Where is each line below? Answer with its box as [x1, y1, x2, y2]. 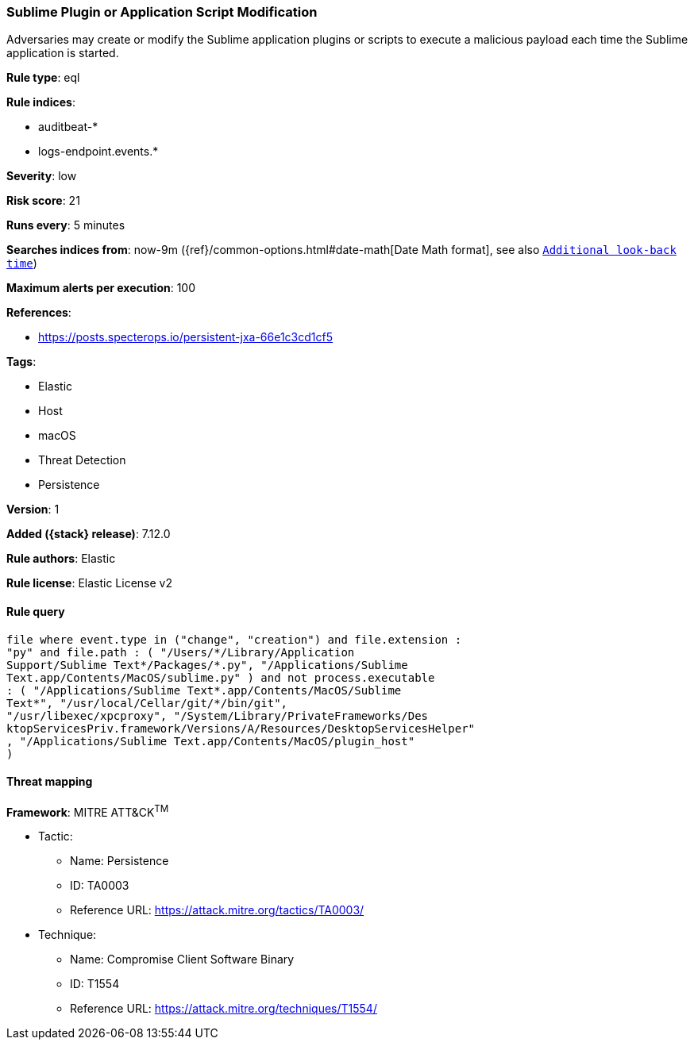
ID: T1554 [70, 977, 120, 991]
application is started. [6, 46, 119, 60]
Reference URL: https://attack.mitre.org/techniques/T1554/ [70, 1002, 377, 1016]
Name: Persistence [70, 854, 169, 868]
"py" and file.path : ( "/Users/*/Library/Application [6, 645, 355, 659]
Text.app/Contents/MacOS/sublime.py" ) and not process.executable [6, 671, 435, 684]
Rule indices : [6, 95, 75, 110]
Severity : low [6, 169, 77, 183]
